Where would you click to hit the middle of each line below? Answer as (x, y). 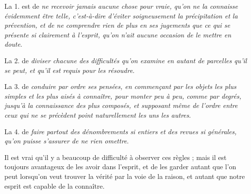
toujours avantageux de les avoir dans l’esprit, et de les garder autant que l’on (120, 167)
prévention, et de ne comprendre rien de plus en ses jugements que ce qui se (117, 25)
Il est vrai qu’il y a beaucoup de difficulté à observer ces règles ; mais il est (116, 157)
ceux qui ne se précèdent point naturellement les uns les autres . (98, 115)
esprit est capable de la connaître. (55, 185)
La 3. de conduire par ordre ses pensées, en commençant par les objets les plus (120, 86)
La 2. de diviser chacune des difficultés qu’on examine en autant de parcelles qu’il (126, 60)
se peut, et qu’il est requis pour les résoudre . (70, 70)
